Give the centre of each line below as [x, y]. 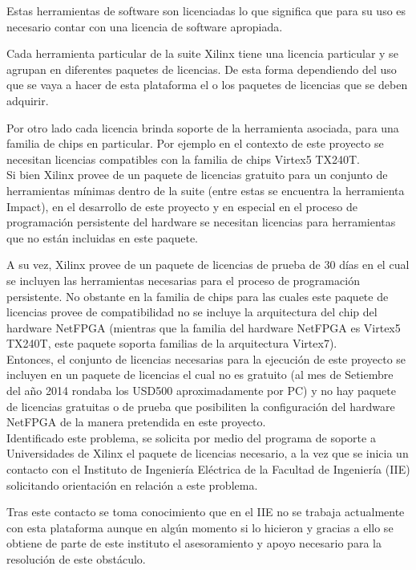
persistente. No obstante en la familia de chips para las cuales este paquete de [198, 296]
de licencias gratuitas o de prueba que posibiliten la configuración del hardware [201, 406]
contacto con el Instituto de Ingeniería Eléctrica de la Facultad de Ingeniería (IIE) [208, 469]
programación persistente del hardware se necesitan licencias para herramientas [201, 222]
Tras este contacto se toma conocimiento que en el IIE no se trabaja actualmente [206, 512]
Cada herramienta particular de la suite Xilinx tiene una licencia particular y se [202, 53]
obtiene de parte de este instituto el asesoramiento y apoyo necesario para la [194, 543]
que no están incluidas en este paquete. [102, 237]
